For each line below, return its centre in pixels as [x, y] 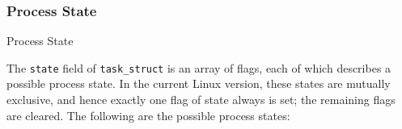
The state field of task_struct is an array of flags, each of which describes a [199, 67]
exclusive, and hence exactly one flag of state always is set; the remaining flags [201, 100]
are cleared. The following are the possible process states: [148, 115]
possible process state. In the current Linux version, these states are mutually [199, 83]
